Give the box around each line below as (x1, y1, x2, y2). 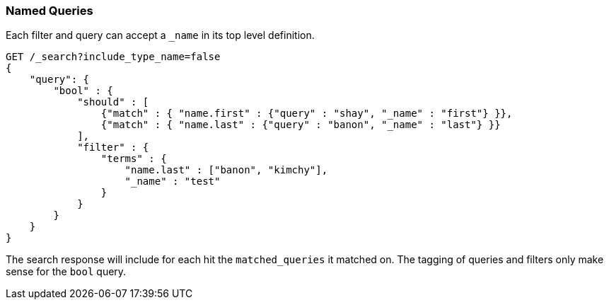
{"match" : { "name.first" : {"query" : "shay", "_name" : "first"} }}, (100, 108, 513, 120)
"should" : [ (77, 96, 149, 108)
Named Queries (6, 4, 93, 18)
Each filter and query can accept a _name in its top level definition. (6, 29, 315, 42)
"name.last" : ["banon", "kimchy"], (124, 164, 328, 176)
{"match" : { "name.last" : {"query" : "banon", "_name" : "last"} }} (100, 119, 501, 131)
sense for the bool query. (6, 265, 127, 278)
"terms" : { (100, 153, 167, 165)
